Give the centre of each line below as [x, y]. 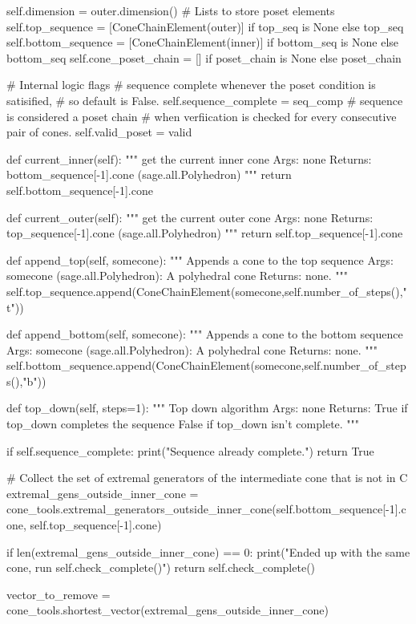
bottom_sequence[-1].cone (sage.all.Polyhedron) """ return [149, 174]
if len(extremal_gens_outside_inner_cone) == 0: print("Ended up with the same [208, 551]
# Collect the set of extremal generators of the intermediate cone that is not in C [207, 478]
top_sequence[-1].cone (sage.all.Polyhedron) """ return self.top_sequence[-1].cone [205, 233]
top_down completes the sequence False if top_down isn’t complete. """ [183, 424]
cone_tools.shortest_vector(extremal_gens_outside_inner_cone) [168, 610]
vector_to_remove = [59, 594]
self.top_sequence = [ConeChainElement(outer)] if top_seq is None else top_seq [205, 26]
